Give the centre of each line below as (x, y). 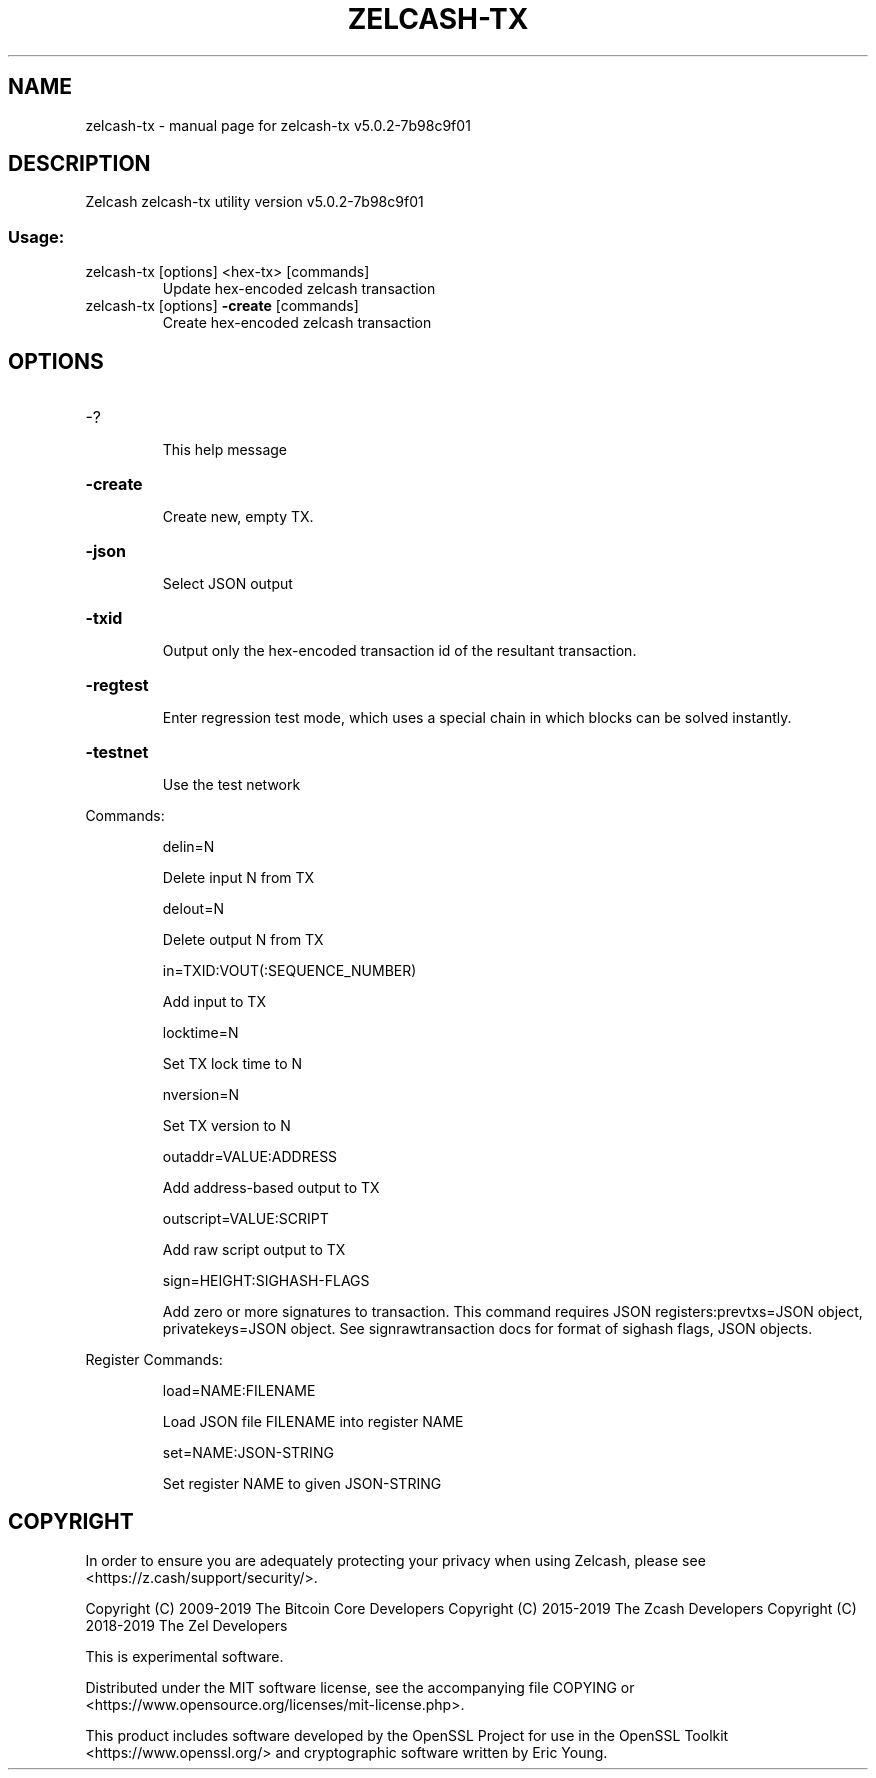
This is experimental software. (184, 1656)
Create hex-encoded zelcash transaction (297, 323)
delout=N (193, 909)
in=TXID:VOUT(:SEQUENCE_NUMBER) (289, 971)
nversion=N (201, 1095)
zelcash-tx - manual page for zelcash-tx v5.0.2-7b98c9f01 (278, 125)
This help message (224, 450)
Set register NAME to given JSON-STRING (302, 1484)
